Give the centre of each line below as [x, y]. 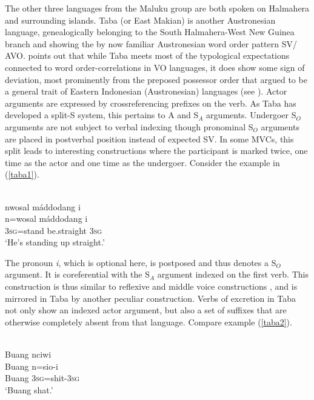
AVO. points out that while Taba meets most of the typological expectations [147, 55]
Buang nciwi [28, 354]
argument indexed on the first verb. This [233, 274]
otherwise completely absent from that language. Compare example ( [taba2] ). [149, 322]
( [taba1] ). [22, 174]
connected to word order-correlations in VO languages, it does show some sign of [155, 67]
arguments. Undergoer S [251, 115]
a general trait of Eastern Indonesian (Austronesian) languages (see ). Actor [146, 91]
